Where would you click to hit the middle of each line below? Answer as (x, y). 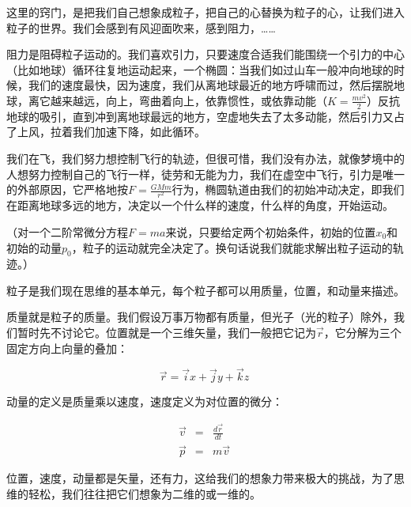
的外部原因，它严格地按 (67, 189)
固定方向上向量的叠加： (67, 348)
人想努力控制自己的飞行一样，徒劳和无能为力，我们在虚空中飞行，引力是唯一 (205, 174)
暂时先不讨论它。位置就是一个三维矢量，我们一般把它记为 (166, 333)
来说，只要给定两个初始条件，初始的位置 (271, 231)
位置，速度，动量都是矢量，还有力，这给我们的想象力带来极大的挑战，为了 (200, 478)
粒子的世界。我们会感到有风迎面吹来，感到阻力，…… (141, 27)
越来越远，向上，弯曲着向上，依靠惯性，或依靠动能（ (189, 100)
